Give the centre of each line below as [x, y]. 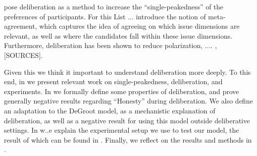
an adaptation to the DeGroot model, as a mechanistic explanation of [110, 110]
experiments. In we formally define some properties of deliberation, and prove [122, 91]
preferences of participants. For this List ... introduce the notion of [105, 16]
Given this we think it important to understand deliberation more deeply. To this [128, 72]
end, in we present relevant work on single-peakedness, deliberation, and [113, 81]
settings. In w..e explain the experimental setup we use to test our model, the [122, 130]
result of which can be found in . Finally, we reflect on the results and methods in [128, 139]
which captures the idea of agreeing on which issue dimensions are [139, 26]
